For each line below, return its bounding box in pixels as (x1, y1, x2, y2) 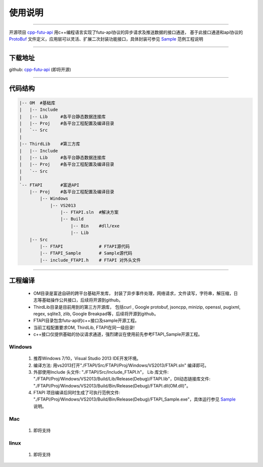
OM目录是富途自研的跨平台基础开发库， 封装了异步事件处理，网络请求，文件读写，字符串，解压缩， (33, 290, 234, 296)
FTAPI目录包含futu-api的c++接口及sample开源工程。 (33, 318, 139, 323)
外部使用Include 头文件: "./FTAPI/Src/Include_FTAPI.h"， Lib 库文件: (33, 369, 169, 375)
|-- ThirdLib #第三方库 (19, 141, 80, 147)
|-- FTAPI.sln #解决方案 (60, 210, 119, 215)
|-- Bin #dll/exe (71, 223, 120, 229)
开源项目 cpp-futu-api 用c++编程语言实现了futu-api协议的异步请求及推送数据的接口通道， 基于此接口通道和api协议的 (9, 29, 243, 35)
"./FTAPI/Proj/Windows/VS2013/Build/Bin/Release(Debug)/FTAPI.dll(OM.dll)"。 (33, 382, 191, 388)
